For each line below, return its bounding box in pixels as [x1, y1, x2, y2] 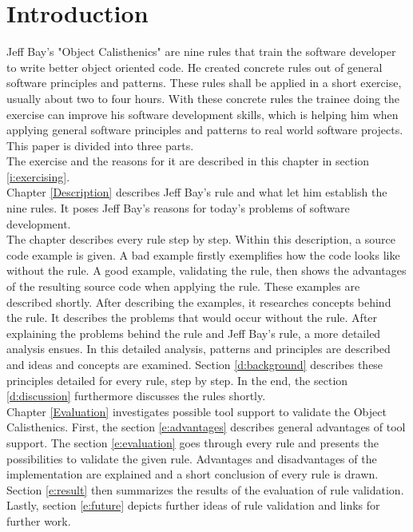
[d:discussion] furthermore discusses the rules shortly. [6, 387, 266, 404]
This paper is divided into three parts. [6, 137, 194, 153]
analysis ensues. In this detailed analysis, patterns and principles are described [6, 340, 391, 357]
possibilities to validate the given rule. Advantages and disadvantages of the [6, 450, 377, 466]
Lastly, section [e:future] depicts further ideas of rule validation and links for [6, 497, 380, 514]
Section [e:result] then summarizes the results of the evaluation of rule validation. [6, 481, 404, 498]
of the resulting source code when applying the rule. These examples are [6, 278, 360, 295]
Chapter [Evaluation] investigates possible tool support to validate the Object [6, 403, 387, 419]
